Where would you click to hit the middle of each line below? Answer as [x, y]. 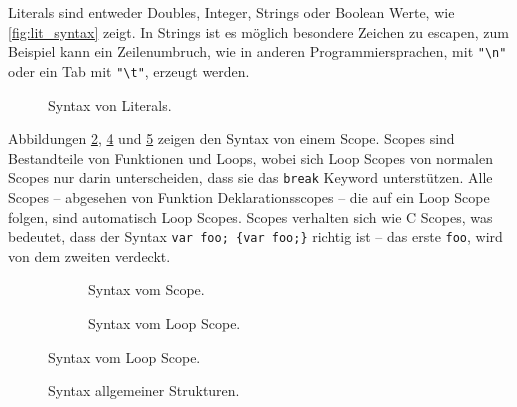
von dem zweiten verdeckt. [89, 255]
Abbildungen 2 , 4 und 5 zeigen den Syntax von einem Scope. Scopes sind [231, 138]
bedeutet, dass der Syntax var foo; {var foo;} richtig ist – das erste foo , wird [255, 236]
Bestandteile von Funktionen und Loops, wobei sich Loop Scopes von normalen [250, 157]
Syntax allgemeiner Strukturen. [144, 390]
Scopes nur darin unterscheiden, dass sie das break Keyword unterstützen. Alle [250, 177]
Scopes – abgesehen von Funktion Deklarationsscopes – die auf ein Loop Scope [249, 196]
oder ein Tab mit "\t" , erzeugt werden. [129, 70]
